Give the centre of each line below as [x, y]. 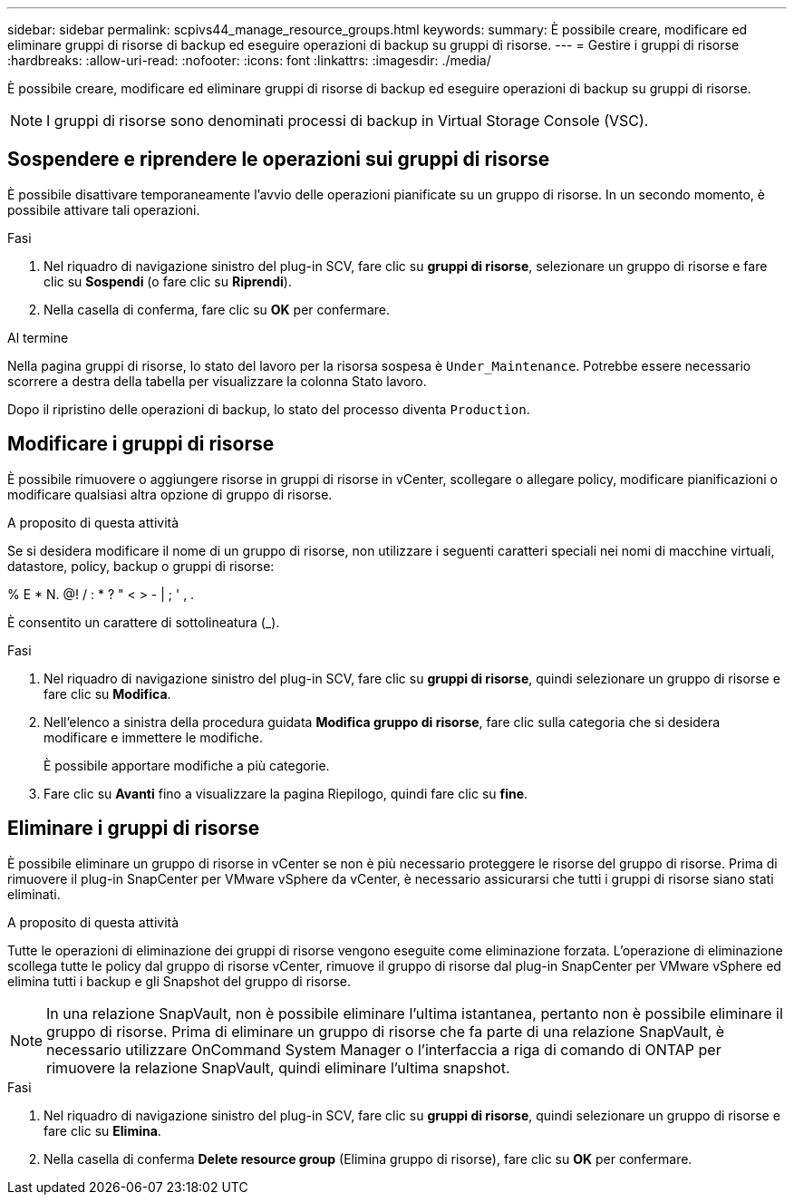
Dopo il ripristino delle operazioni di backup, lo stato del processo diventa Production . [269, 409]
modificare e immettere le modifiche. [153, 737]
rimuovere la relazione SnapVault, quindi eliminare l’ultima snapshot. [278, 1067]
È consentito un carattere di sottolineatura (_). [144, 622]
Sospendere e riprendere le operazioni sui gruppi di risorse [279, 160]
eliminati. [34, 894]
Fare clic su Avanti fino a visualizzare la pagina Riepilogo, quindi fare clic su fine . [286, 793]
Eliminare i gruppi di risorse [134, 829]
